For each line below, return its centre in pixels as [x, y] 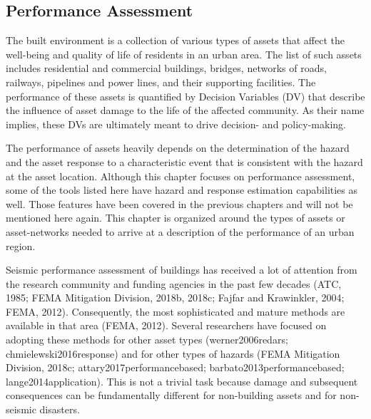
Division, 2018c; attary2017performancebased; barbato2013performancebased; [175, 367]
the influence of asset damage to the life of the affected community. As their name [185, 110]
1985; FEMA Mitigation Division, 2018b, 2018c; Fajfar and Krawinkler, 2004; [175, 298]
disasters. [60, 409]
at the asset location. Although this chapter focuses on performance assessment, [181, 176]
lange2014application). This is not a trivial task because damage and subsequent [182, 381]
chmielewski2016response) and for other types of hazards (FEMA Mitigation [173, 353]
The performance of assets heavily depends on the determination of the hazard [178, 148]
